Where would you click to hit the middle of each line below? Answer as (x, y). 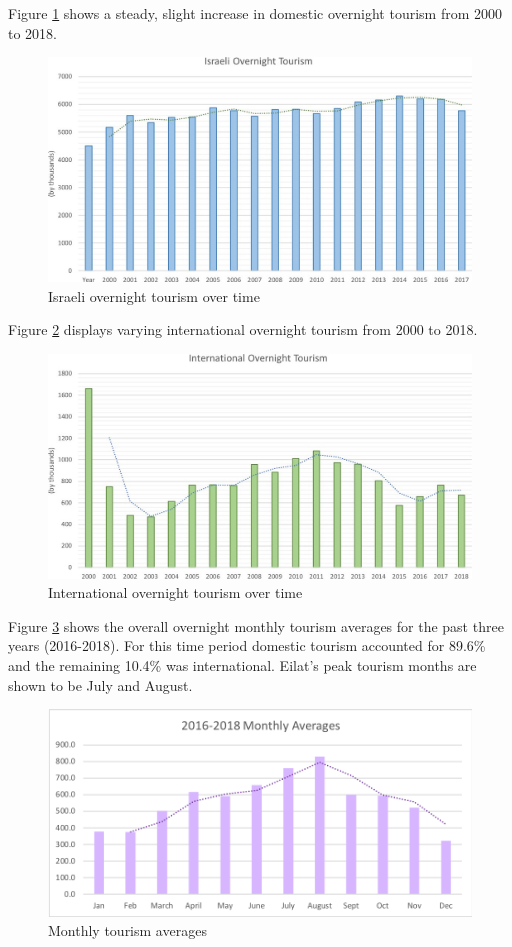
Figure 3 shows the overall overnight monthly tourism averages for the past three (256, 625)
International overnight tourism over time (175, 592)
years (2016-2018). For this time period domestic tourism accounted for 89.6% (247, 645)
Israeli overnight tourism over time (154, 295)
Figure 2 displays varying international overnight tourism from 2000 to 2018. (243, 329)
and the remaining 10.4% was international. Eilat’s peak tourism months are (242, 665)
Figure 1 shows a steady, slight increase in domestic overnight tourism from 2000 (255, 13)
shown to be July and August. (100, 684)
